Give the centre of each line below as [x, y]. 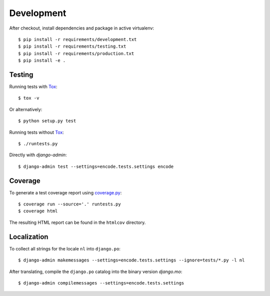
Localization [29, 237]
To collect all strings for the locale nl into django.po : [65, 248]
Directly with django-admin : [38, 155]
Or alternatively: [26, 109]
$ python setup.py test [47, 121]
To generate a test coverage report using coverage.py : [65, 192]
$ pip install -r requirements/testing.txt [72, 47]
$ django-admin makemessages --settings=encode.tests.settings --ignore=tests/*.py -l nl [131, 260]
